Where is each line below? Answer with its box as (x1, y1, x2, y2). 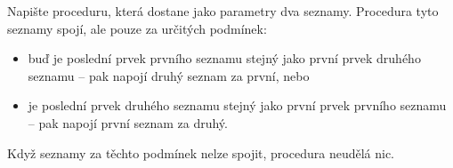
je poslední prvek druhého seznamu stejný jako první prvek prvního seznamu (28, 96, 447, 115)
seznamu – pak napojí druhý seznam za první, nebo (28, 66, 310, 84)
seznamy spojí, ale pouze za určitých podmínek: (7, 19, 267, 37)
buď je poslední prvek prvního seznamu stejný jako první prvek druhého (28, 49, 421, 68)
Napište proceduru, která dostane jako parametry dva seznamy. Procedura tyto (7, 2, 439, 20)
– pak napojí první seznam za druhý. (28, 113, 228, 132)
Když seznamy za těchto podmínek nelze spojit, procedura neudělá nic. (7, 143, 395, 162)
